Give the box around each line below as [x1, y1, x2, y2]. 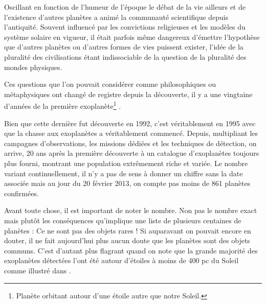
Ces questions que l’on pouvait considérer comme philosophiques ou [4, 79, 216, 89]
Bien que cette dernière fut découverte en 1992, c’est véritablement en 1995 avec [4, 118, 256, 128]
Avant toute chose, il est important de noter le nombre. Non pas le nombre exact [4, 205, 257, 216]
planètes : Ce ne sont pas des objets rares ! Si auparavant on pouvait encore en [4, 225, 251, 236]
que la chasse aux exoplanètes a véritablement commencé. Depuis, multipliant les [4, 128, 258, 138]
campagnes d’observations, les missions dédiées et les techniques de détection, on [4, 137, 257, 148]
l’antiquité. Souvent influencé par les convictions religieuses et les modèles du [4, 21, 246, 32]
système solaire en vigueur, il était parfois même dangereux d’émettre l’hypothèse [4, 31, 260, 42]
